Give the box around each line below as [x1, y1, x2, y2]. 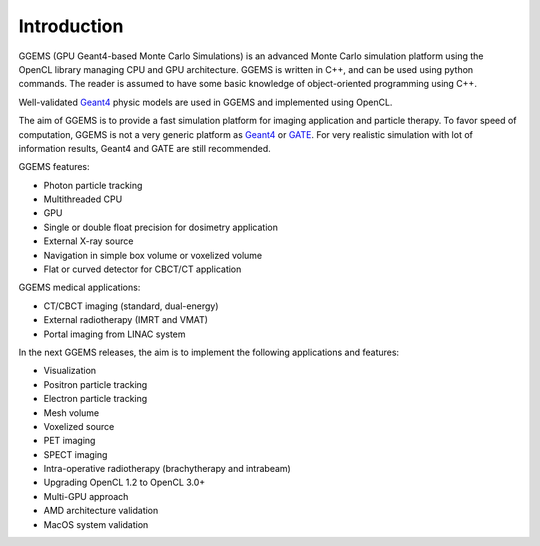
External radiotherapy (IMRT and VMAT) [43, 314, 209, 326]
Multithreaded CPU [43, 193, 123, 205]
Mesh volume [43, 406, 100, 419]
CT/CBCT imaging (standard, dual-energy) [43, 300, 219, 312]
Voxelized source [43, 420, 115, 432]
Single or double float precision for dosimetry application [43, 221, 279, 233]
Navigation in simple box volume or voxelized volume [43, 249, 263, 261]
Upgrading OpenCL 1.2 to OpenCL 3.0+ [43, 476, 206, 489]
